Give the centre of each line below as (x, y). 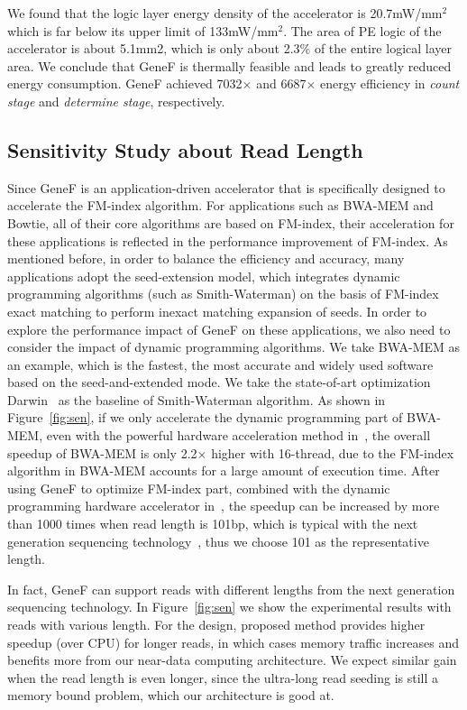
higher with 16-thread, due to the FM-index (333, 452)
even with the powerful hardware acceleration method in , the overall (238, 435)
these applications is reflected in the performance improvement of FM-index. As (228, 240)
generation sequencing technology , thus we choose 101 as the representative (218, 541)
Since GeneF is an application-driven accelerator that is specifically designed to (226, 187)
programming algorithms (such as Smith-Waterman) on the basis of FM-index (223, 294)
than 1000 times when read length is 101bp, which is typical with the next (213, 524)
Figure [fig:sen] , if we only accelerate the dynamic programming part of (205, 417)
